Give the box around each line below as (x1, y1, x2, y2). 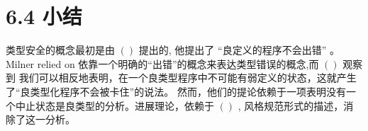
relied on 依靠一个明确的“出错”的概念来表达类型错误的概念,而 (37, 56, 319, 71)
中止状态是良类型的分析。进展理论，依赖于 (15, 98, 214, 113)
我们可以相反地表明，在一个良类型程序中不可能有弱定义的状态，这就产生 (18, 70, 357, 85)
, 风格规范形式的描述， (238, 98, 344, 113)
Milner (6, 56, 35, 71)
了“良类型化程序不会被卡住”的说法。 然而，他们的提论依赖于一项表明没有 (6, 84, 346, 98)
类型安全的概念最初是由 (6, 42, 115, 57)
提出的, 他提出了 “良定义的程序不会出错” (138, 42, 327, 57)
